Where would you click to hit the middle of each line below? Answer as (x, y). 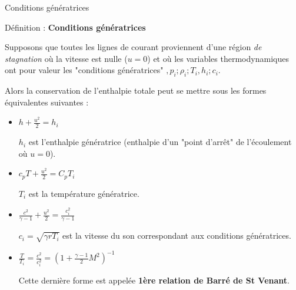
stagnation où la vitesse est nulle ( (66, 58)
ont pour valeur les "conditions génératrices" (84, 70)
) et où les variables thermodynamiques (218, 58)
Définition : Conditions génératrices (75, 27)
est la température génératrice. (84, 193)
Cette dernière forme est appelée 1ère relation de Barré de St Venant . (154, 280)
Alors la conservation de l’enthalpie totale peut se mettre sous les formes (136, 90)
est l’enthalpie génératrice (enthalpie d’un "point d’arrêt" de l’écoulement (160, 142)
